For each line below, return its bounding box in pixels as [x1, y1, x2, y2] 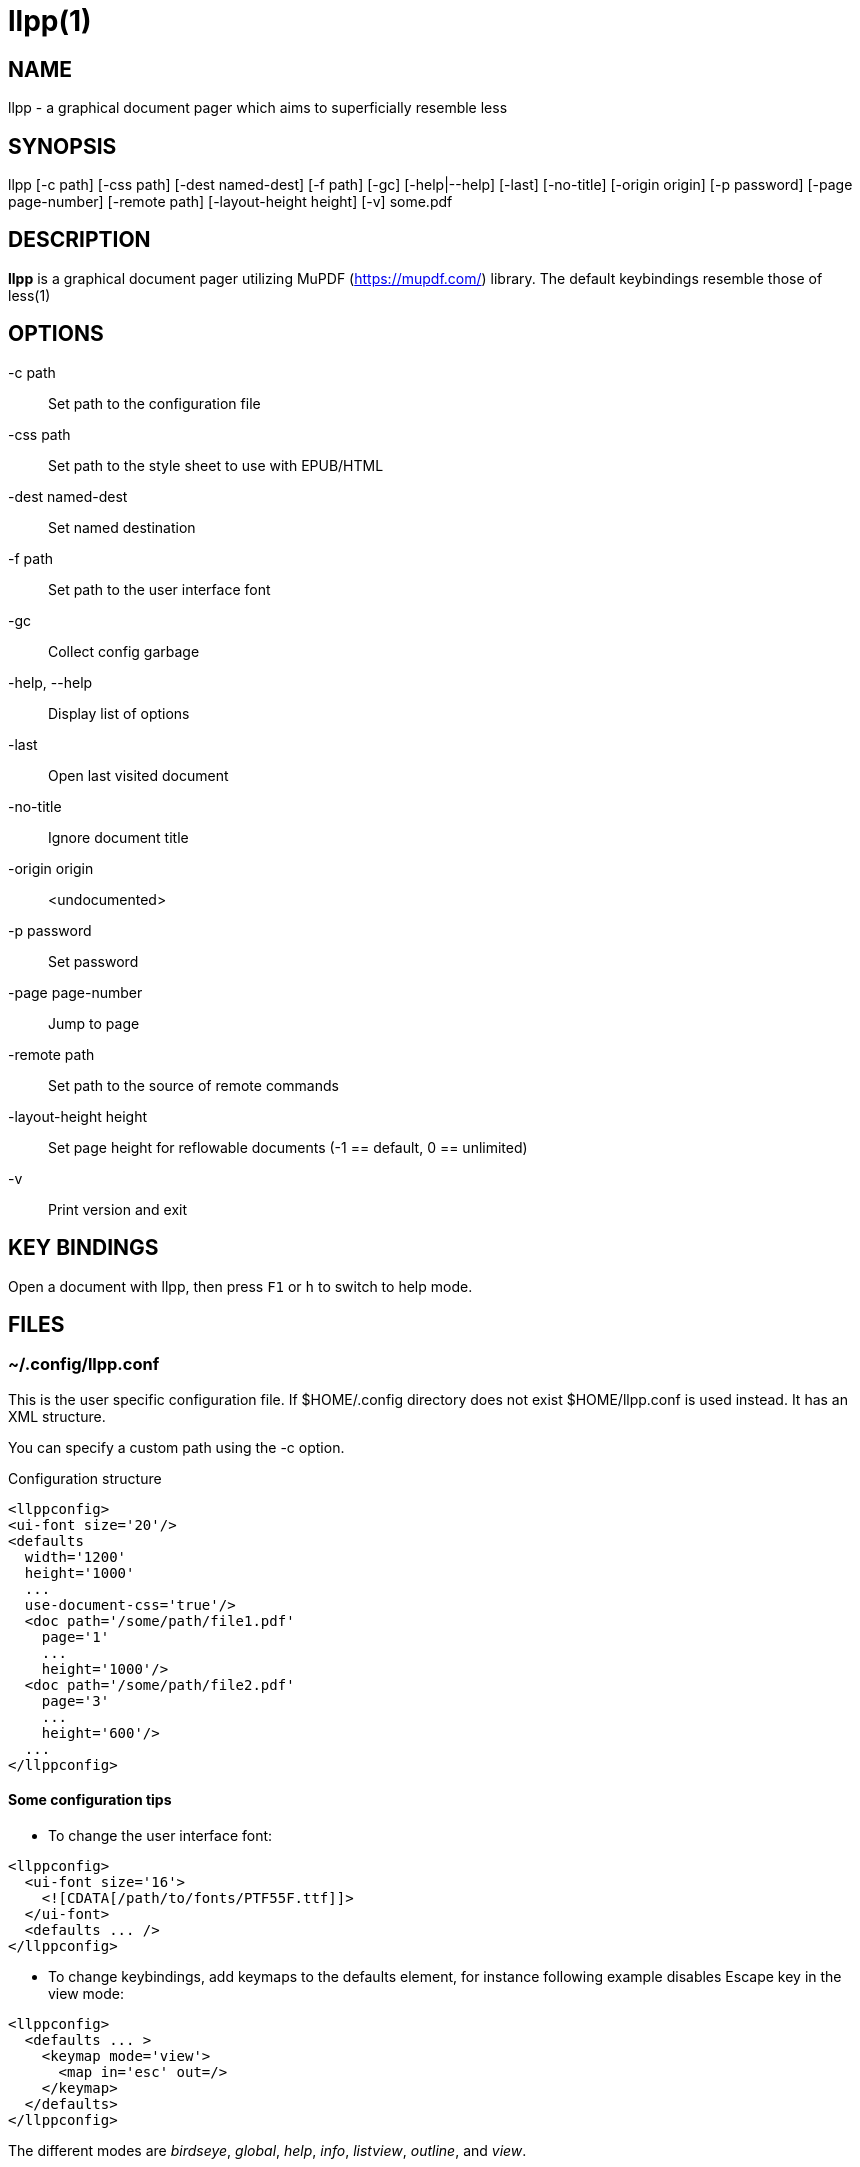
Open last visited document [48, 766, 229, 784]
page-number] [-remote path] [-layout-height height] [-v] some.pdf [8, 193, 453, 211]
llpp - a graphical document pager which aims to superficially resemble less [8, 99, 508, 117]
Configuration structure [8, 1469, 162, 1487]
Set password [48, 952, 139, 970]
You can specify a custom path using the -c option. [8, 1438, 345, 1456]
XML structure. [8, 1407, 106, 1425]
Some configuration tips [8, 1791, 172, 1809]
